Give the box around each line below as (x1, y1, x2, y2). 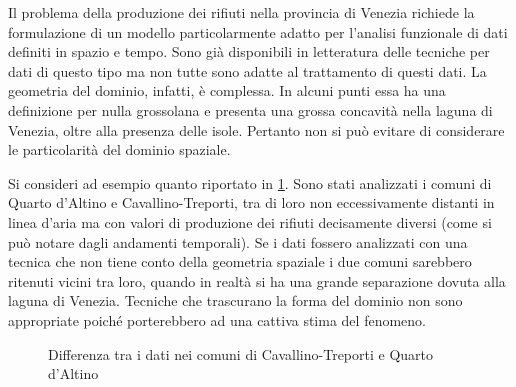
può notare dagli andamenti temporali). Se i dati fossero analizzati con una (8, 231, 468, 252)
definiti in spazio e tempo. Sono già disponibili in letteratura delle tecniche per (8, 41, 490, 62)
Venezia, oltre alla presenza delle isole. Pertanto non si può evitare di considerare (8, 119, 505, 140)
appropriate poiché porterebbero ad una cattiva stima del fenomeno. (8, 309, 426, 330)
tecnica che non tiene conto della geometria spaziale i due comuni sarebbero (8, 251, 472, 272)
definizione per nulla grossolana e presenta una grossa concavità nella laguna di (8, 99, 493, 120)
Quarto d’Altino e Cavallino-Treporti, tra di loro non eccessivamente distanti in (8, 192, 495, 213)
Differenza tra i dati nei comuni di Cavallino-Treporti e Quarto (48, 343, 434, 364)
